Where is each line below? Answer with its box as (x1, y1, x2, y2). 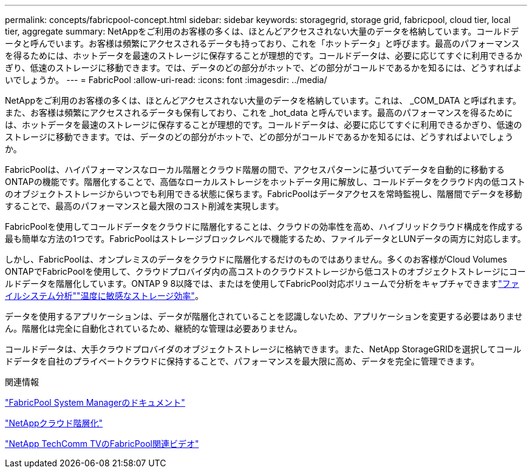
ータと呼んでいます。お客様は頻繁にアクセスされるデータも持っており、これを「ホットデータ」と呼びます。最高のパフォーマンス (5, 38, 520, 49)
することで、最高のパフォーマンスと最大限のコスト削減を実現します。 (5, 201, 284, 211)
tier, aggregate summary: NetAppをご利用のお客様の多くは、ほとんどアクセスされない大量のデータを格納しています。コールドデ (5, 26, 519, 36)
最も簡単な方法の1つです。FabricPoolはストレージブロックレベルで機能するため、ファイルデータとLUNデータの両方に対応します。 (5, 233, 526, 244)
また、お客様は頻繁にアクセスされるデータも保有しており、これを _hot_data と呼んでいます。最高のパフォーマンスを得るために (5, 107, 513, 118)
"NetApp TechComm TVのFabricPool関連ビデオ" (5, 438, 199, 449)
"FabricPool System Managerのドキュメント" (5, 397, 185, 408)
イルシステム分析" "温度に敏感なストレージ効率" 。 (5, 290, 203, 301)
